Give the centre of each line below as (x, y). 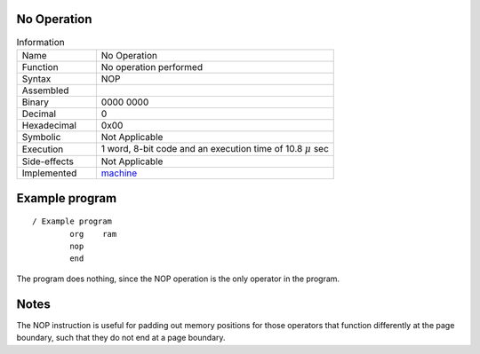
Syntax (36, 78)
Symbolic (41, 137)
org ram (93, 234)
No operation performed (152, 67)
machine (119, 173)
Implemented (49, 173)
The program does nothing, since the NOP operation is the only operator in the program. (178, 279)
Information (41, 42)
